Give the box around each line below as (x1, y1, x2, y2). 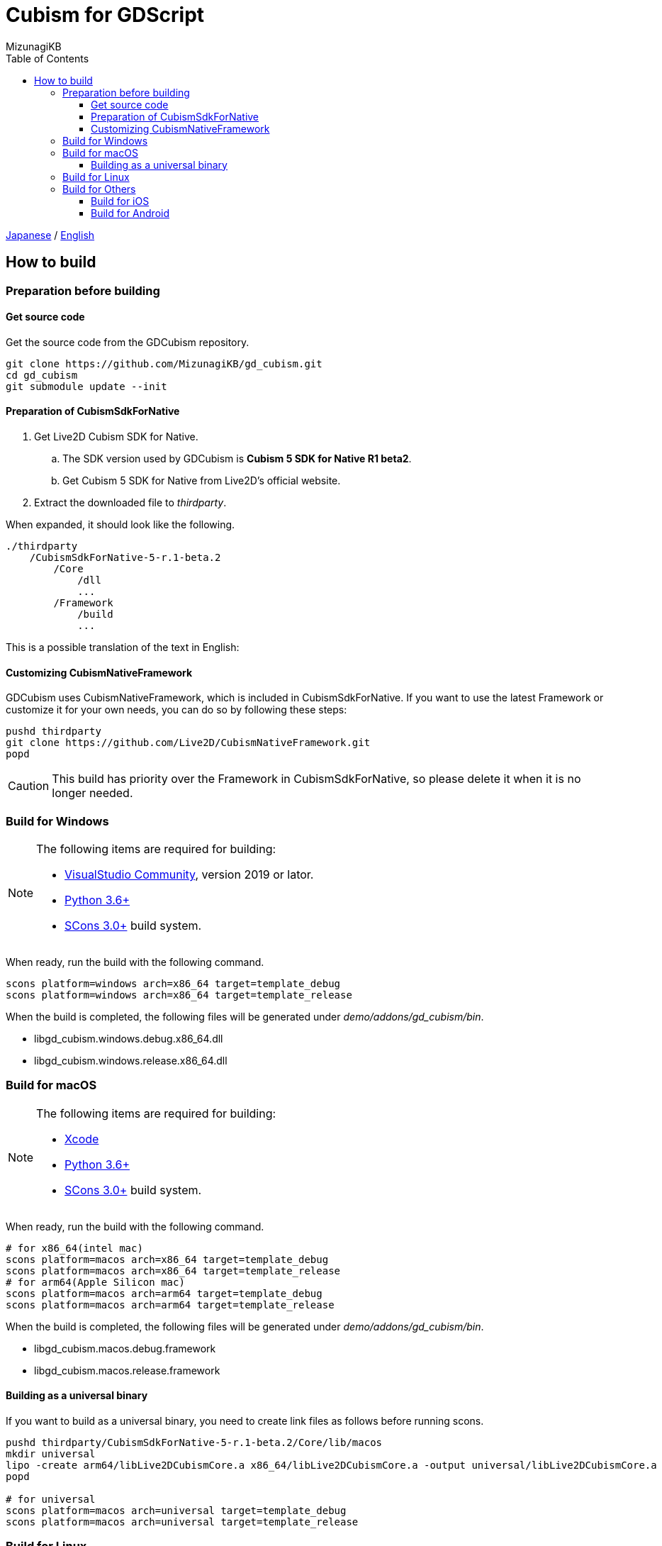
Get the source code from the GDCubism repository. (6, 335, 249, 348)
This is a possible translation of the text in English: (6, 641, 240, 654)
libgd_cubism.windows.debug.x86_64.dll (34, 1033, 223, 1045)
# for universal (6, 1493, 96, 1505)
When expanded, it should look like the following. (6, 518, 235, 531)
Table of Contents (6, 52, 89, 65)
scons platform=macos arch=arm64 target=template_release (6, 1298, 335, 1311)
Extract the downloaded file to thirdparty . (34, 496, 227, 509)
